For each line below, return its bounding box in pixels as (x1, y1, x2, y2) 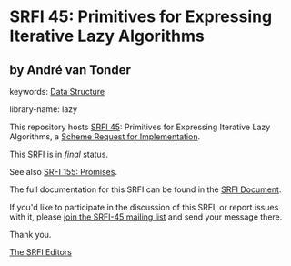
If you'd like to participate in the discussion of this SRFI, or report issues (9, 202, 279, 212)
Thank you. (9, 230, 52, 240)
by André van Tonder (9, 62, 132, 77)
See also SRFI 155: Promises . (9, 167, 118, 177)
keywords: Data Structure (9, 87, 105, 97)
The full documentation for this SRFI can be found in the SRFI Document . (9, 184, 282, 195)
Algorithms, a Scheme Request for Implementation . (9, 131, 201, 142)
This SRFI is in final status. (9, 148, 109, 159)
